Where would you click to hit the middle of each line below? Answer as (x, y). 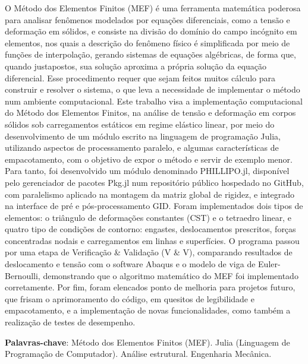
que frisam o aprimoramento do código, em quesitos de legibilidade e (130, 298)
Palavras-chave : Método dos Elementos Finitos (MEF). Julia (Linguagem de (147, 342)
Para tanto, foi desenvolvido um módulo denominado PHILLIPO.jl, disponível (147, 171)
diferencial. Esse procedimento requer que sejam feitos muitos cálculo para (140, 77)
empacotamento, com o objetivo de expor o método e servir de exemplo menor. (149, 159)
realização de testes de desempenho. (70, 322)
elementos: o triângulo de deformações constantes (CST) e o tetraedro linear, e (148, 217)
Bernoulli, (23, 275)
